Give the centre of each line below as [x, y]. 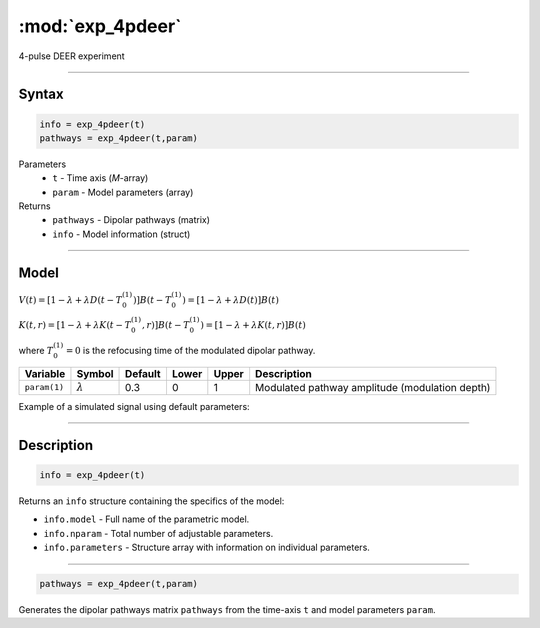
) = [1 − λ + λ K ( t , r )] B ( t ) [253, 325]
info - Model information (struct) [121, 234]
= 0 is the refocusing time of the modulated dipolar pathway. [190, 350]
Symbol [95, 373]
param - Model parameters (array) [123, 192]
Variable [45, 373]
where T [36, 350]
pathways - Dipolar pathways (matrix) [131, 220]
